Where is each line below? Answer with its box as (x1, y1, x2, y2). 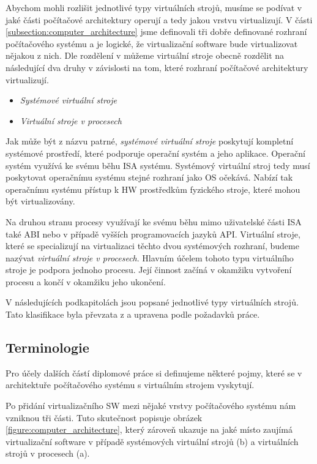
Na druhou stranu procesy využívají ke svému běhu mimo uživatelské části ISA (6, 215, 302, 228)
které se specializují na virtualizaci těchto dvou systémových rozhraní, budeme (6, 239, 299, 252)
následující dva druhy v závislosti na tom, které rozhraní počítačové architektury (6, 61, 308, 73)
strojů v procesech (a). (6, 447, 90, 460)
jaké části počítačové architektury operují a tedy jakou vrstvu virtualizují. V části (6, 13, 313, 26)
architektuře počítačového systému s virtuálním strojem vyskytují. (6, 378, 255, 391)
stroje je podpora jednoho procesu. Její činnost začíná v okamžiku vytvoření (6, 263, 292, 276)
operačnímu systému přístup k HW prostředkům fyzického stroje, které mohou (6, 182, 300, 195)
